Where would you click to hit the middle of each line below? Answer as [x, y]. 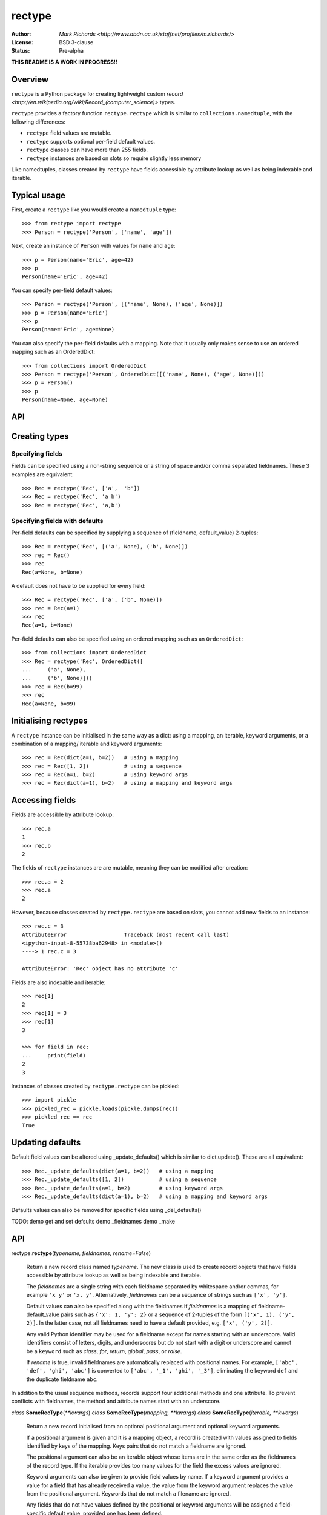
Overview [30, 79]
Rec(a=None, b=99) [49, 704]
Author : [21, 34]
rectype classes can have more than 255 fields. [87, 150]
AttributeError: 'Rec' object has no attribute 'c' [100, 969]
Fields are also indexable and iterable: [58, 982]
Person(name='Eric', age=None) [68, 330]
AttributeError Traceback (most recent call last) [126, 934]
